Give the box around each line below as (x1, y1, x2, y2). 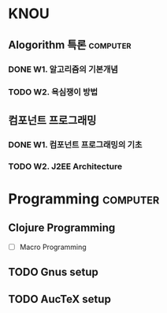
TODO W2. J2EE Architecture (8, 161, 123, 172)
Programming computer (8, 190, 160, 207)
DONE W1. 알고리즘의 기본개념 (8, 64, 118, 75)
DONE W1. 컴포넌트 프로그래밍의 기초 (8, 139, 143, 150)
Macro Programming (19, 242, 87, 252)
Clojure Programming (8, 222, 116, 235)
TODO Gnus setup (8, 266, 98, 279)
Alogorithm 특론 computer (8, 38, 132, 51)
